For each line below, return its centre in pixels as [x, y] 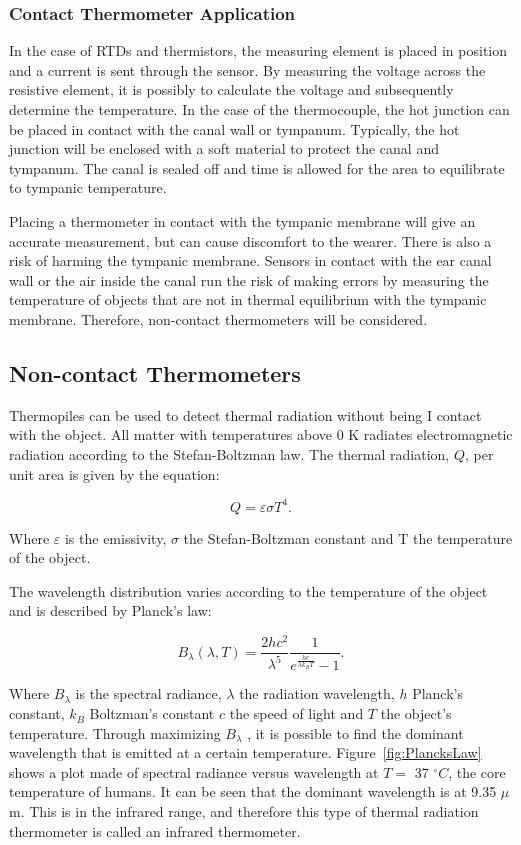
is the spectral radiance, [148, 693]
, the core [477, 771]
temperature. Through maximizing [115, 732]
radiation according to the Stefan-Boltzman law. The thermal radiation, [229, 453]
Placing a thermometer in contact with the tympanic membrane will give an [242, 220]
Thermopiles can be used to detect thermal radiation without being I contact [245, 414]
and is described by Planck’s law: [110, 610]
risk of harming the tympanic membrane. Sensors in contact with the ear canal [250, 260]
